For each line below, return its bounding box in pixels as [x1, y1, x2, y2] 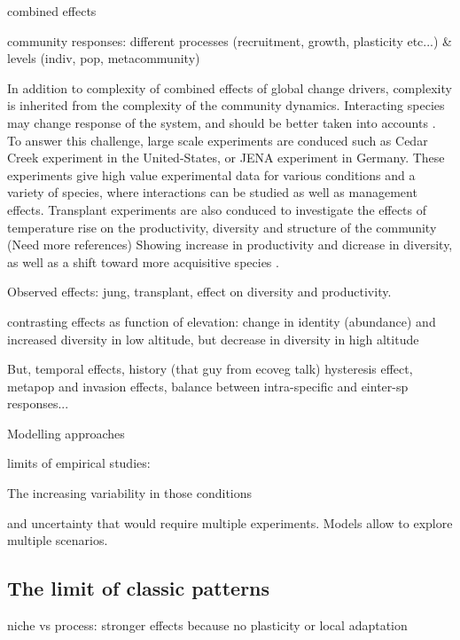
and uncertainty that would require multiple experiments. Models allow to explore [7, 513, 453, 532]
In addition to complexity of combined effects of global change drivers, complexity [7, 78, 452, 97]
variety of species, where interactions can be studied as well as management [7, 183, 417, 201]
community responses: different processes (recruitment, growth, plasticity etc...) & [7, 31, 453, 50]
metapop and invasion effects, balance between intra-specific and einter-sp [7, 376, 409, 395]
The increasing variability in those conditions [7, 484, 253, 502]
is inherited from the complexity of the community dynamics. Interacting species [7, 96, 445, 115]
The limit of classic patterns [7, 574, 270, 602]
